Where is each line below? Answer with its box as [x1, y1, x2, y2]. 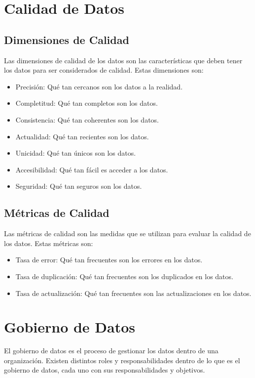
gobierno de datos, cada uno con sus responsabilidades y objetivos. [4, 365, 205, 375]
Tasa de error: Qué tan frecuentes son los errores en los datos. [15, 254, 203, 265]
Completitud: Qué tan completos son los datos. [15, 98, 158, 108]
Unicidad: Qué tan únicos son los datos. [15, 148, 136, 158]
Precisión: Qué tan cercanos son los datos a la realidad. [15, 81, 183, 91]
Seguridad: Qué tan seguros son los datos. [15, 181, 142, 191]
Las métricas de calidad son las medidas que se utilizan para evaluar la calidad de [4, 228, 251, 239]
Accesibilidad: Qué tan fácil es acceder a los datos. [15, 164, 168, 174]
